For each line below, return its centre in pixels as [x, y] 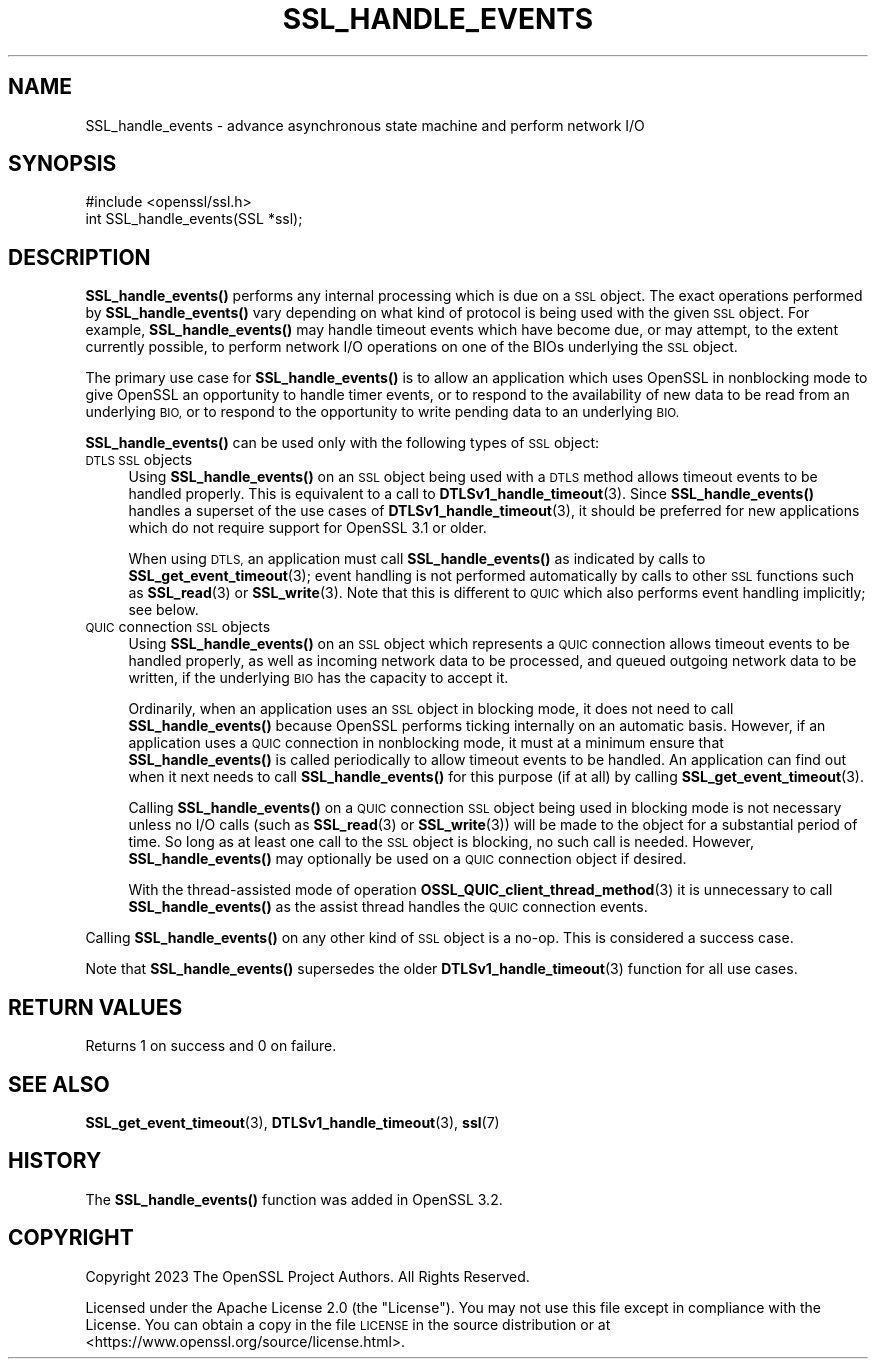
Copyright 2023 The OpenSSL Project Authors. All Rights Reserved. [307, 1276]
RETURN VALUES [95, 1007]
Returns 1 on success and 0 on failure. [211, 1046]
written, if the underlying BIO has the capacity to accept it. [318, 678]
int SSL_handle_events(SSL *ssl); [194, 219]
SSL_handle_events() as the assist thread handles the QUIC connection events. [388, 907]
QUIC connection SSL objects [178, 627]
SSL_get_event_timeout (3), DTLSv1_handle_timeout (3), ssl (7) [292, 1122]
